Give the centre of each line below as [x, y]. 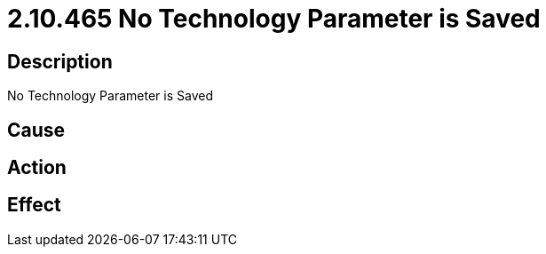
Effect [34, 205]
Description [60, 61]
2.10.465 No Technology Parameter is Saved [274, 19]
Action [37, 168]
